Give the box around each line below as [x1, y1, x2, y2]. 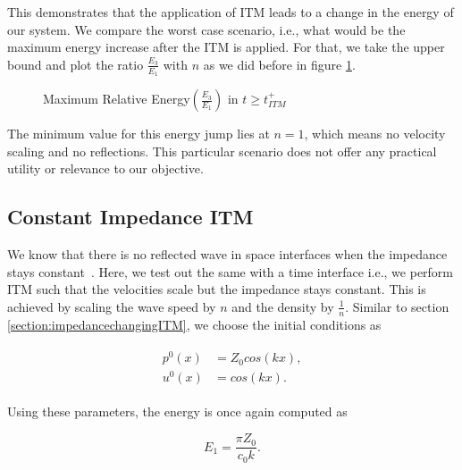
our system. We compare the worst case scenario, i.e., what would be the [7, 20, 406, 38]
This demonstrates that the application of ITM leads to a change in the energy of [7, 3, 454, 21]
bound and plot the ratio [7, 55, 144, 73]
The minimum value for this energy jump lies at [7, 124, 270, 143]
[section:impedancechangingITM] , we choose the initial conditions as [7, 315, 382, 333]
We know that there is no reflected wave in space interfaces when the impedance [7, 245, 448, 263]
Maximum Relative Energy [43, 89, 190, 108]
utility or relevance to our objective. [7, 159, 204, 178]
